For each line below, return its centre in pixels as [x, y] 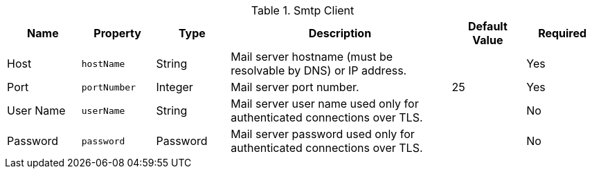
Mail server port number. [295, 87]
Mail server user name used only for [325, 104]
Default [487, 26]
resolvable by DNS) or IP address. [319, 70]
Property [117, 33]
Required [563, 33]
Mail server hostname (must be [312, 57]
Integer [174, 87]
